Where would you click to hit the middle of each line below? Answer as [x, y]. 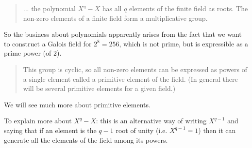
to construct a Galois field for [48, 43]
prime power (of [28, 53]
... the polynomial [49, 8]
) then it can [217, 130]
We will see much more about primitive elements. [77, 104]
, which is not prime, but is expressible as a [184, 43]
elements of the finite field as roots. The [189, 8]
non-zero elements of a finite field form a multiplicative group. [115, 18]
